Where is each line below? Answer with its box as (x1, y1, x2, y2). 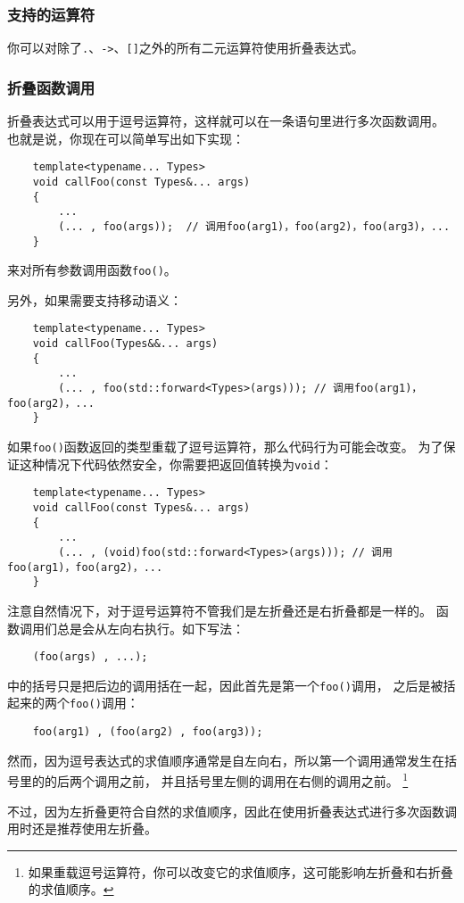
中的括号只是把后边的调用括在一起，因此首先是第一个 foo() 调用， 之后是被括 (7, 675, 456, 694)
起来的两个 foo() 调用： (7, 693, 139, 712)
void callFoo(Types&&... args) (32, 337, 219, 351)
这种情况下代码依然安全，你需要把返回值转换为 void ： (19, 454, 333, 473)
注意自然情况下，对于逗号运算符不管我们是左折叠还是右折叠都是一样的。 (7, 601, 432, 619)
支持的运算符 (7, 3, 95, 25)
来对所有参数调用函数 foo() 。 (7, 261, 177, 279)
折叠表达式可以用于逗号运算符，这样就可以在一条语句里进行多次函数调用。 (7, 112, 444, 130)
